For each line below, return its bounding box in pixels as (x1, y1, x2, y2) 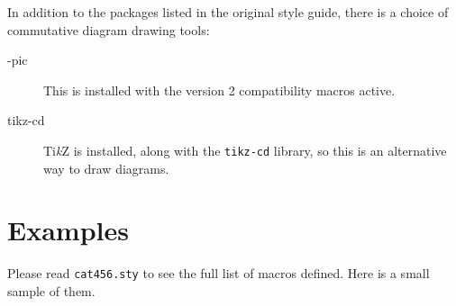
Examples (7, 211, 129, 248)
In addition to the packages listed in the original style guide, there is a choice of (7, 3, 449, 21)
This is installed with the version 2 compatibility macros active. (43, 80, 396, 99)
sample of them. (7, 282, 96, 300)
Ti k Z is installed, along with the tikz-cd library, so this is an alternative (43, 140, 447, 159)
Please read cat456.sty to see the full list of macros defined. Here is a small (7, 264, 430, 283)
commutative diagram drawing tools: (7, 20, 210, 39)
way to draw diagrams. (43, 158, 169, 177)
